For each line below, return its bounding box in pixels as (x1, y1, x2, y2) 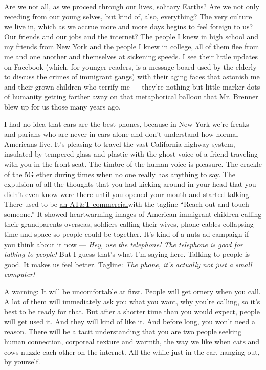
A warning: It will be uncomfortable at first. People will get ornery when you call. (4, 286, 261, 297)
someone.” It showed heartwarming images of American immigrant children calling (4, 208, 262, 219)
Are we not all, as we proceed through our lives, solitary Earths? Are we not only (4, 1, 259, 11)
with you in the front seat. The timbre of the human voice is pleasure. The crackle (4, 158, 262, 169)
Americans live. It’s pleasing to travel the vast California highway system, (4, 138, 235, 149)
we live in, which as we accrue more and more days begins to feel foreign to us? (4, 21, 253, 32)
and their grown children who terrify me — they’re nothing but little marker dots (4, 81, 260, 92)
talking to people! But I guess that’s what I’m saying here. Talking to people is (4, 249, 250, 259)
